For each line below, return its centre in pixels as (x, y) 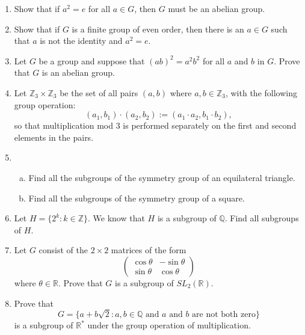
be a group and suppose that (92, 60)
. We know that (116, 218)
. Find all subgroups (262, 218)
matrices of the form (149, 250)
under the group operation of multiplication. (169, 325)
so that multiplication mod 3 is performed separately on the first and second (155, 125)
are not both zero (224, 315)
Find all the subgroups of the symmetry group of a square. (137, 198)
